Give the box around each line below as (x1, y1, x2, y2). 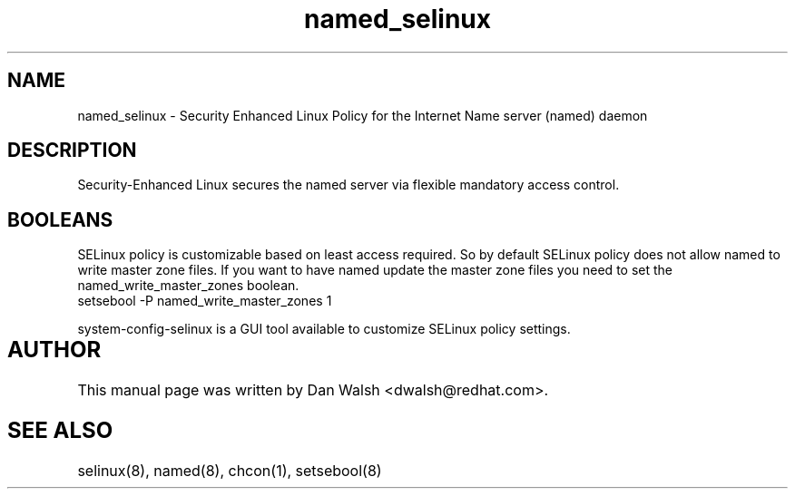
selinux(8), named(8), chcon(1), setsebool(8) (77, 462, 382, 480)
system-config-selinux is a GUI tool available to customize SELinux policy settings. (77, 321, 571, 337)
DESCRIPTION (7, 139, 137, 162)
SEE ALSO (7, 417, 113, 444)
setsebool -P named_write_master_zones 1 (77, 293, 332, 309)
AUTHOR (7, 336, 102, 364)
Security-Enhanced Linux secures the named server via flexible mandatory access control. (77, 177, 620, 193)
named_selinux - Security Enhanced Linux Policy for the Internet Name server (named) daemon (77, 107, 648, 123)
